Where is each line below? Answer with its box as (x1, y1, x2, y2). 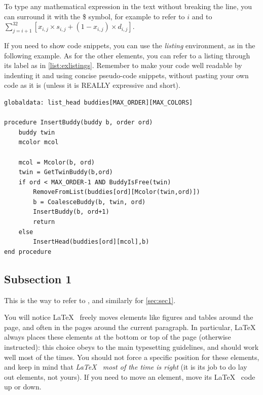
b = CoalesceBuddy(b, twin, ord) (33, 198, 146, 206)
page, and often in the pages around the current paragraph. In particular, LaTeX (4, 321, 256, 332)
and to (192, 11, 212, 21)
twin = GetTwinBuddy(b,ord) (18, 169, 113, 176)
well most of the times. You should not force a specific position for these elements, (4, 351, 259, 362)
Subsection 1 (4, 271, 72, 286)
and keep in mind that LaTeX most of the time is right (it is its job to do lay (4, 361, 247, 372)
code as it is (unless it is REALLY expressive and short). (4, 80, 180, 90)
